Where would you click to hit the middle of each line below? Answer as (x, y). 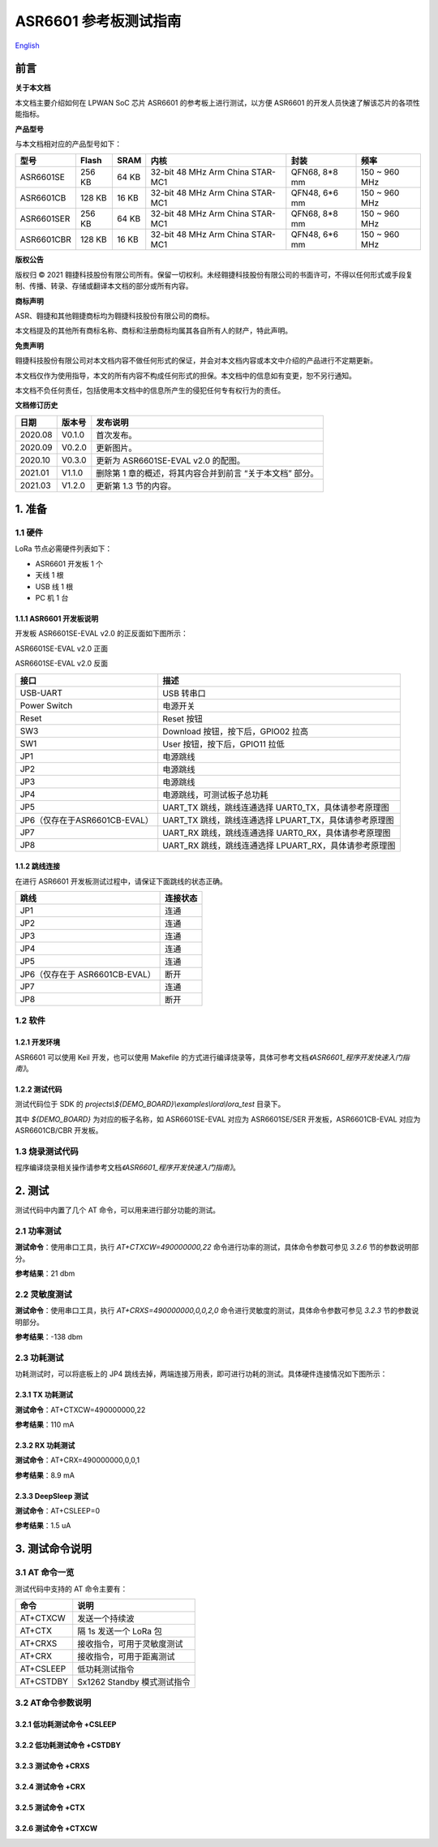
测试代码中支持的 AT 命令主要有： (71, 1589)
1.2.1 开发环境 (38, 1042)
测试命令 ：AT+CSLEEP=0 (58, 1511)
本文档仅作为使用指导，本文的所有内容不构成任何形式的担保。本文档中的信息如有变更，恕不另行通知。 (185, 375)
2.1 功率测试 (38, 1231)
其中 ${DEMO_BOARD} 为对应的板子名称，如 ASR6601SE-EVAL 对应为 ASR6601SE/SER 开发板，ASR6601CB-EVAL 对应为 (218, 1119)
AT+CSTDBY (44, 1681)
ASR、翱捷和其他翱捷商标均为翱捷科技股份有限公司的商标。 (114, 316)
